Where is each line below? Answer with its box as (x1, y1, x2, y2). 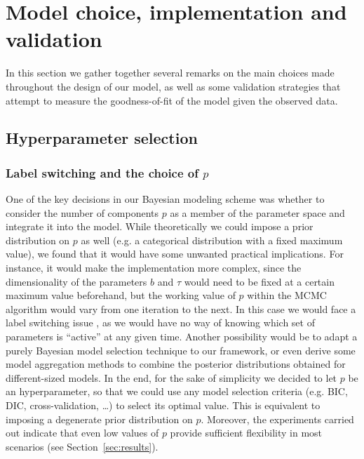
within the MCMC (247, 288, 327, 302)
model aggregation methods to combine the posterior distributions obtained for (6, 357, 346, 371)
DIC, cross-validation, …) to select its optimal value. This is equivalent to (6, 398, 321, 412)
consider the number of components (6, 205, 159, 220)
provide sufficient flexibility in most (170, 425, 323, 440)
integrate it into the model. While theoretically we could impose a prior (6, 219, 314, 234)
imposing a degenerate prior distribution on (6, 411, 193, 426)
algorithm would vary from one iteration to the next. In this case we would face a (6, 301, 356, 316)
